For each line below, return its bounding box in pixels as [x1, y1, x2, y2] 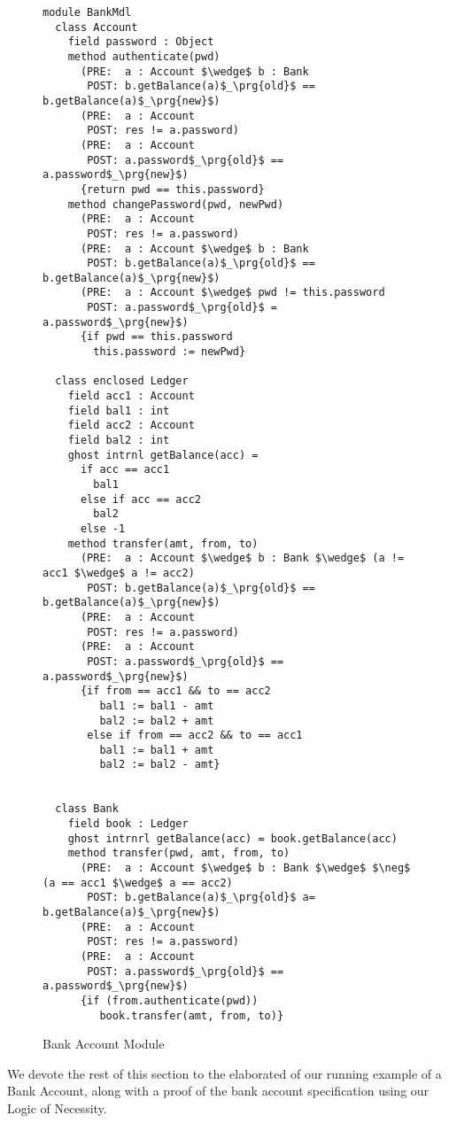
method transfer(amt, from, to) [67, 537, 259, 550]
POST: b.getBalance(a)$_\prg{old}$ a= [87, 891, 315, 904]
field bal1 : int [67, 404, 170, 417]
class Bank [55, 802, 119, 816]
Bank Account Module [43, 1034, 165, 1053]
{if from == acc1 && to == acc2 [80, 685, 271, 698]
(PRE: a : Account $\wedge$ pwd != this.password [80, 286, 385, 299]
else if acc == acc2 [80, 492, 201, 506]
